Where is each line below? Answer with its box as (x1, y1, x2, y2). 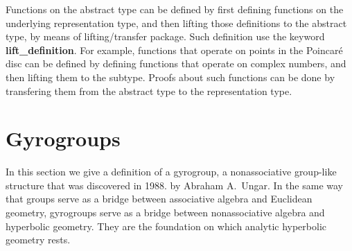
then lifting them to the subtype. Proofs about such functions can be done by (6, 69, 335, 84)
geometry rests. (6, 232, 71, 247)
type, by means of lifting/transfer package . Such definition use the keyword (6, 29, 325, 44)
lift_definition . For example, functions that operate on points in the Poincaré (6, 42, 343, 57)
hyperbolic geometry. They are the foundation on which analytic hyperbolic (6, 218, 326, 233)
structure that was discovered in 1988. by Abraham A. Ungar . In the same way (6, 178, 343, 192)
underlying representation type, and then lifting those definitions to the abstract (6, 15, 347, 30)
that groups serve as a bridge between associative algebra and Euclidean (6, 191, 313, 206)
